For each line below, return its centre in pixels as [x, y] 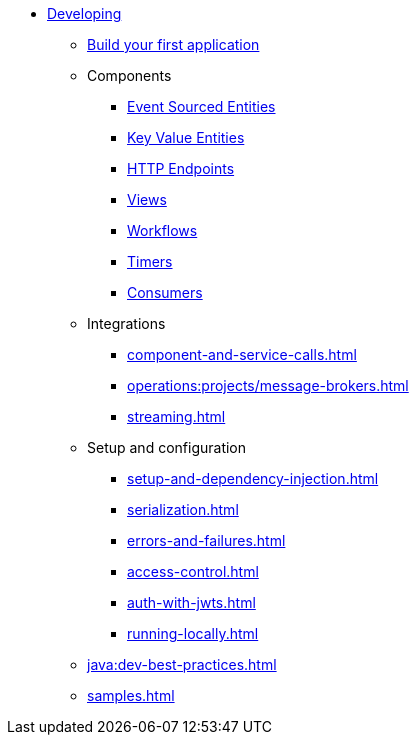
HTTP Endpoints [181, 168]
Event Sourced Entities [201, 106]
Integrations [126, 323]
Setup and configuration [167, 447]
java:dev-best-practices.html [182, 664]
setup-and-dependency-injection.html [253, 478]
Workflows [162, 230]
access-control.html [193, 571]
